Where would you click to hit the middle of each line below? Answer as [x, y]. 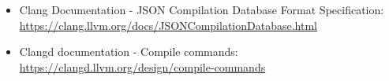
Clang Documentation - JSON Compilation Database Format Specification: [202, 9]
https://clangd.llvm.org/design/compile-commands [142, 66]
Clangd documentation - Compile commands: [129, 52]
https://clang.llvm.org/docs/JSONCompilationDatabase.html [168, 25]
